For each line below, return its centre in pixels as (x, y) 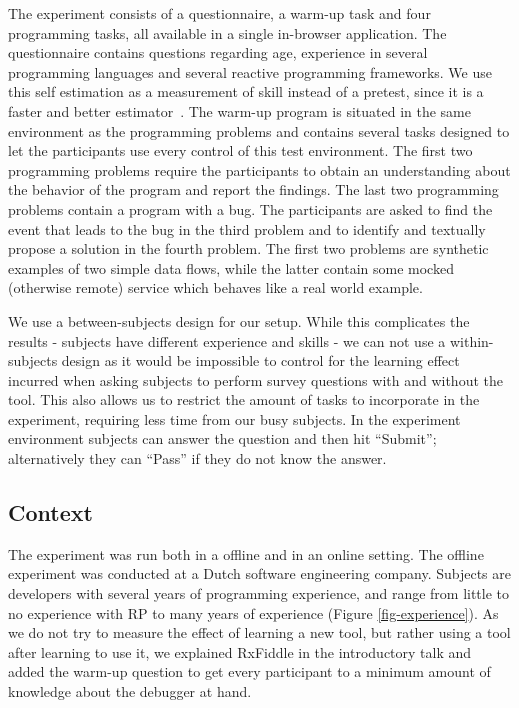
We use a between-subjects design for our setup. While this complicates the (239, 320)
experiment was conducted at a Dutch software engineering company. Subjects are (260, 573)
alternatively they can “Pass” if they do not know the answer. (197, 458)
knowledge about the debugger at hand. (130, 691)
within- (471, 340)
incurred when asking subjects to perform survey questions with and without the (255, 379)
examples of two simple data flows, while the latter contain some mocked (231, 267)
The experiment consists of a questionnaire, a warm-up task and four (219, 13)
